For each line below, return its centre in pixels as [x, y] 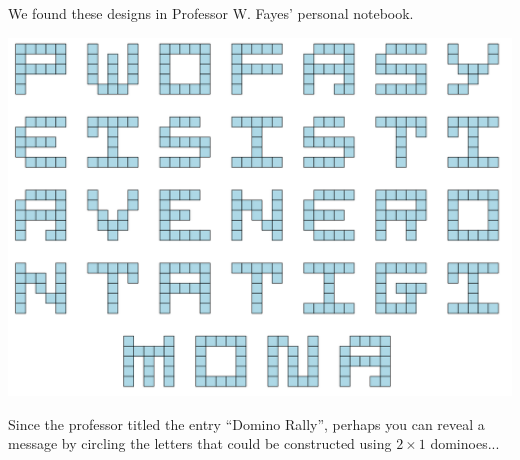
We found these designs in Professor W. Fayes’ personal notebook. [211, 13]
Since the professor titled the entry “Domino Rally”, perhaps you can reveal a [246, 423]
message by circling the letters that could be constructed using [200, 443]
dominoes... [465, 443]
